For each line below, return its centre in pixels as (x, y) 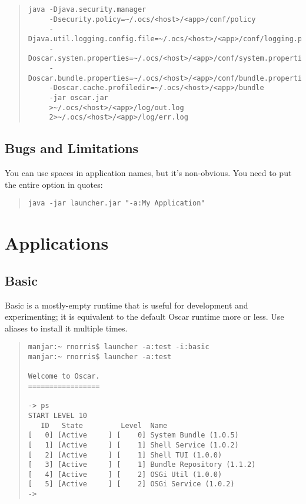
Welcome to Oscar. (64, 377)
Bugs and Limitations (72, 148)
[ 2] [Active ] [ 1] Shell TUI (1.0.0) (125, 455)
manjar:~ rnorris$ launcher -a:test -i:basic (119, 347)
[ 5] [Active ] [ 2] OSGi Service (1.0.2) (131, 484)
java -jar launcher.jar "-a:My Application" (117, 203)
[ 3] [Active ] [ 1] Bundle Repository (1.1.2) (142, 465)
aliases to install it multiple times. (66, 328)
